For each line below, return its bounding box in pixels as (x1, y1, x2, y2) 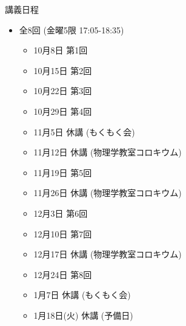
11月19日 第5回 (33, 166, 92, 178)
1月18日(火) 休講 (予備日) (33, 308, 133, 321)
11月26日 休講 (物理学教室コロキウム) (33, 186, 182, 199)
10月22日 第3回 (33, 84, 92, 97)
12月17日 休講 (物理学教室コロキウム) (33, 248, 182, 260)
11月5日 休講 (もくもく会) (33, 125, 135, 138)
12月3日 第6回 (33, 206, 88, 219)
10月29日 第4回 (33, 104, 92, 117)
